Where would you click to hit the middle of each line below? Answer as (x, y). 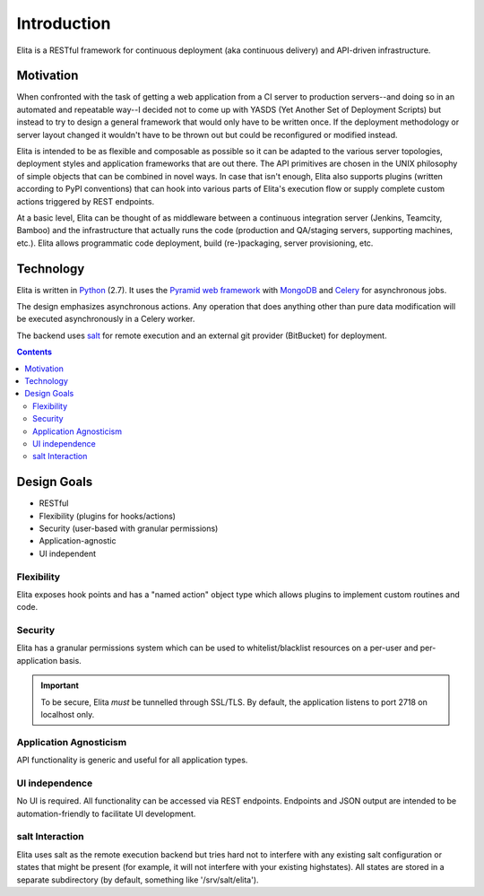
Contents (35, 352)
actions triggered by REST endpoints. (86, 201)
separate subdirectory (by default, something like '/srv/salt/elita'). (138, 880)
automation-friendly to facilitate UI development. (106, 813)
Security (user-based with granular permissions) (129, 528)
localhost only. (68, 715)
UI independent (68, 553)
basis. (71, 660)
